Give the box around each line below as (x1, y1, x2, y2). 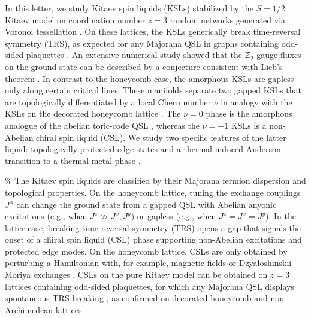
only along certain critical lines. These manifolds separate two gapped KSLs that (5, 84, 301, 96)
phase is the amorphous (206, 107, 292, 120)
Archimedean (5, 303, 53, 316)
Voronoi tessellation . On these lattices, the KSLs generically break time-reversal (5, 25, 301, 38)
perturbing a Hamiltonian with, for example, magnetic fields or (5, 256, 237, 269)
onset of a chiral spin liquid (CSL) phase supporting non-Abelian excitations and (5, 233, 302, 246)
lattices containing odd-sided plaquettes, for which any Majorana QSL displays (5, 280, 294, 292)
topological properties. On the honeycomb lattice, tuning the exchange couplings (5, 186, 301, 198)
